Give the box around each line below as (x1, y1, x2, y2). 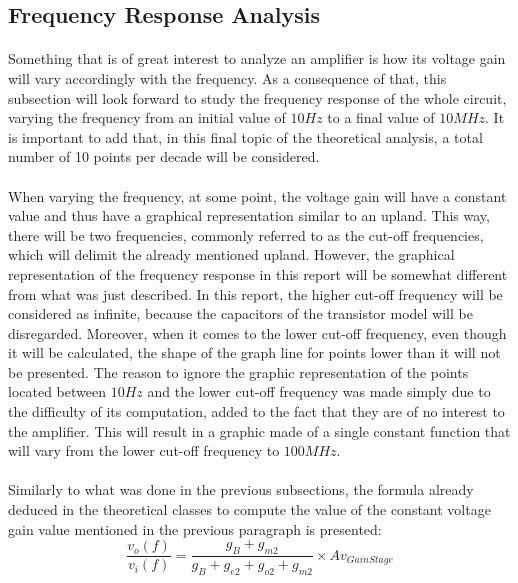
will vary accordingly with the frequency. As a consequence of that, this (8, 67, 447, 88)
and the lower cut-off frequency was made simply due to (147, 381, 491, 402)
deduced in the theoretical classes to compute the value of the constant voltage (8, 499, 491, 520)
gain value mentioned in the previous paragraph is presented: (8, 518, 382, 539)
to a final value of (327, 107, 435, 128)
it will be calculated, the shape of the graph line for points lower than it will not (8, 342, 501, 363)
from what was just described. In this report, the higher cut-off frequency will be (8, 283, 503, 304)
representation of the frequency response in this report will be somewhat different (8, 263, 508, 284)
